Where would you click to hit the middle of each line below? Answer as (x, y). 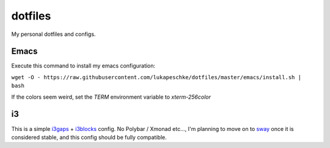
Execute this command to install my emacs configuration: (83, 66)
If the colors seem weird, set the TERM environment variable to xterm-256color (111, 97)
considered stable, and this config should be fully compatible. (89, 137)
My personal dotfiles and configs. (53, 34)
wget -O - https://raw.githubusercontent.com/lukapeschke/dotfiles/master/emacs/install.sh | (156, 77)
